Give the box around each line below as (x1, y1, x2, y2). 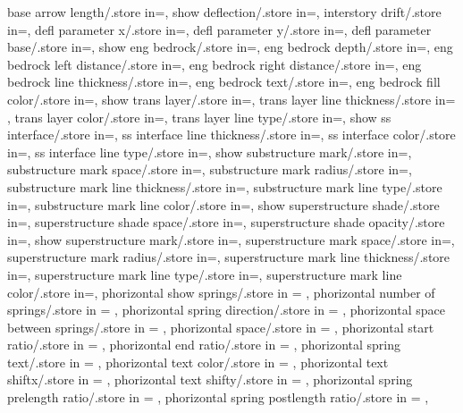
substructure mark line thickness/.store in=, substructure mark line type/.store (7, 177, 442, 196)
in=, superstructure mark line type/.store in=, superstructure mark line (7, 265, 402, 283)
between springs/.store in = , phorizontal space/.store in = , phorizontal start (7, 317, 434, 336)
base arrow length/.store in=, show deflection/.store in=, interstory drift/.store (7, 3, 442, 21)
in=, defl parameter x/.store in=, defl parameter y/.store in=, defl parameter (7, 20, 432, 38)
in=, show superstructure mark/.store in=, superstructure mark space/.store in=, (7, 230, 455, 249)
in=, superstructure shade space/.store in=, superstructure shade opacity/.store (7, 213, 445, 232)
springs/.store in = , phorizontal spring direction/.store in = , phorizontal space (7, 300, 445, 319)
